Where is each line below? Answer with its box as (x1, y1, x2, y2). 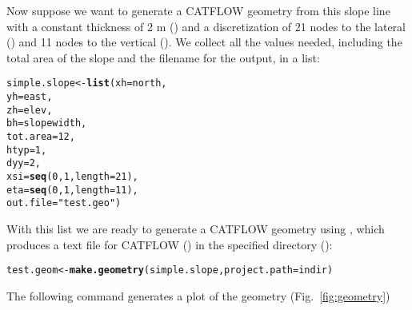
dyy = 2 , (6, 157, 41, 169)
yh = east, (6, 91, 53, 103)
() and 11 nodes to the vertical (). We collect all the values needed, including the (6, 34, 402, 50)
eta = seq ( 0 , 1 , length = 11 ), (6, 184, 138, 196)
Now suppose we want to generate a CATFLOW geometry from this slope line (6, 2, 390, 18)
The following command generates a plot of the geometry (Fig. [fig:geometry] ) (6, 287, 390, 304)
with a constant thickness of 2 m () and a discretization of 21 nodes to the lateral (6, 18, 406, 34)
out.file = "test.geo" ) (6, 197, 122, 209)
